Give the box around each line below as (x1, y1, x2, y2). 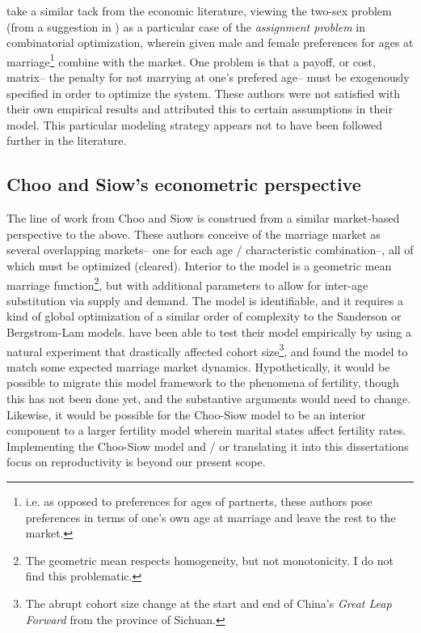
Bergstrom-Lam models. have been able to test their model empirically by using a (6, 324, 411, 341)
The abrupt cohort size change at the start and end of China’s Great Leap (25, 594, 392, 611)
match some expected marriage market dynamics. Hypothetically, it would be (6, 358, 390, 375)
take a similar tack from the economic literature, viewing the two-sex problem (6, 2, 392, 19)
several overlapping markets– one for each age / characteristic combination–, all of (6, 241, 414, 258)
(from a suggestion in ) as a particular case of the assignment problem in (6, 18, 366, 35)
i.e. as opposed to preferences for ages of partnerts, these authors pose (25, 493, 373, 510)
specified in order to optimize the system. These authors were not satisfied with (6, 84, 401, 101)
